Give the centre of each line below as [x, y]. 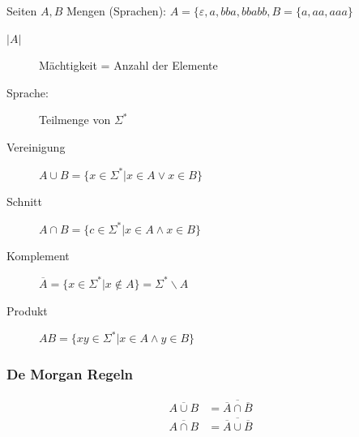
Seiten [22, 11]
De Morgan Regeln [70, 373]
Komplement [38, 256]
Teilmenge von [75, 120]
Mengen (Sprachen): [116, 11]
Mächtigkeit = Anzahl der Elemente [128, 65]
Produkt [27, 310]
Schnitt [24, 201]
